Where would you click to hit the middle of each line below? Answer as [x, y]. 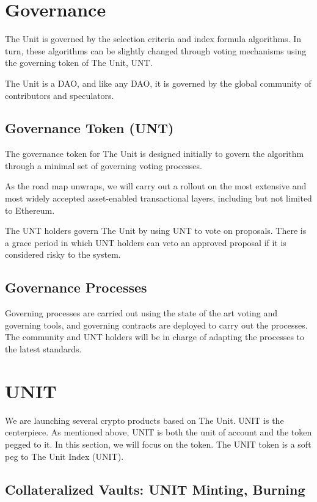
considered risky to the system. [63, 254]
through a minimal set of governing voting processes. [104, 165]
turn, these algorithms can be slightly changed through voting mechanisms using [156, 50]
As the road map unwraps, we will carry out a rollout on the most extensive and [156, 186]
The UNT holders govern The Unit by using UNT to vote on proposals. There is [156, 231]
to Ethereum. [30, 210]
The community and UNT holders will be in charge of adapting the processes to [155, 337]
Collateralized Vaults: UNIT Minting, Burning [155, 489]
